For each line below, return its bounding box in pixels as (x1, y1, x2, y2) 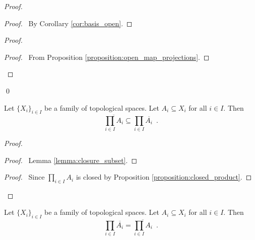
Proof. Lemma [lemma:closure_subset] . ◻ (4, 154, 138, 165)
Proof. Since (4, 172, 45, 182)
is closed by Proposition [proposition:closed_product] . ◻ (76, 172, 252, 182)
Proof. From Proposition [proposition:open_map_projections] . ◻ (4, 51, 210, 62)
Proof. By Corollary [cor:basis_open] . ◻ (4, 18, 133, 28)
